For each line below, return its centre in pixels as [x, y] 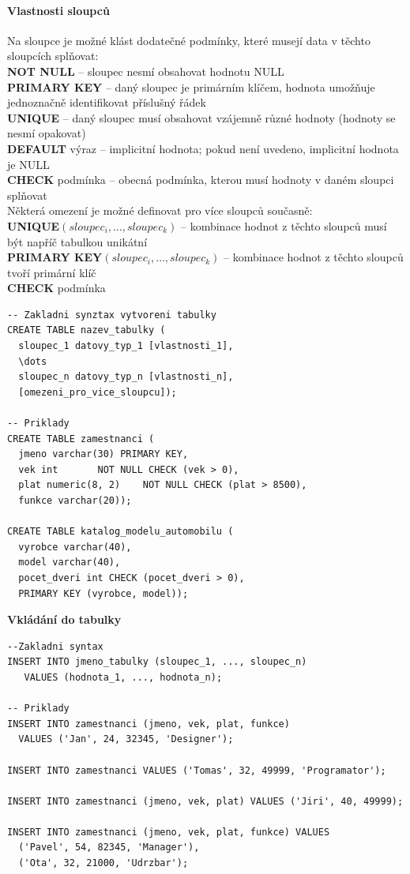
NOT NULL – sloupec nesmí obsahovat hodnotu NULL [146, 71]
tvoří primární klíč [52, 272]
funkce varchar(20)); [75, 501]
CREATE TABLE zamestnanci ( [81, 439]
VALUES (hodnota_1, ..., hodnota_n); [123, 677]
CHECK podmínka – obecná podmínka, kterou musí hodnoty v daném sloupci [201, 180]
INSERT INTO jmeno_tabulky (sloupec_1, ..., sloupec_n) [157, 662]
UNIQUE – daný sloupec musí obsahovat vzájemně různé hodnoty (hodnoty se [201, 117]
